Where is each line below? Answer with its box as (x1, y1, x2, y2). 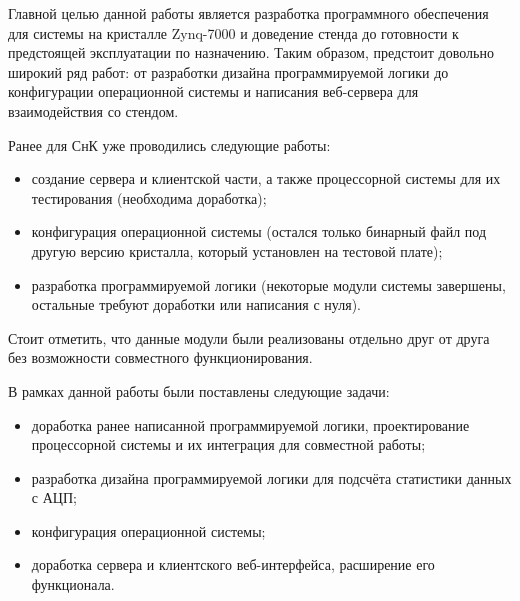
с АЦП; (31, 487, 77, 508)
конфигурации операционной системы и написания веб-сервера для (8, 81, 419, 102)
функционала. (31, 574, 115, 595)
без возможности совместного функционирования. (8, 347, 313, 368)
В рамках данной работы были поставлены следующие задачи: (8, 380, 390, 401)
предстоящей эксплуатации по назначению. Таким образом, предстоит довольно (8, 42, 494, 63)
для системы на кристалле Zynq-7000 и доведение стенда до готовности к (8, 22, 459, 43)
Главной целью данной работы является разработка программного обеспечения (8, 3, 489, 23)
